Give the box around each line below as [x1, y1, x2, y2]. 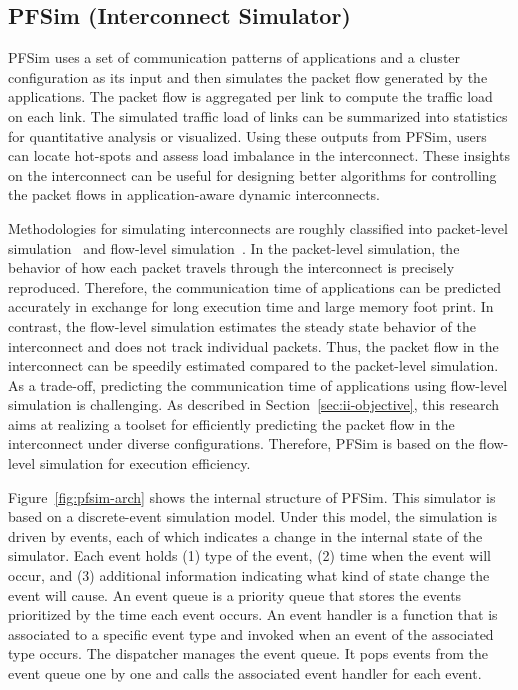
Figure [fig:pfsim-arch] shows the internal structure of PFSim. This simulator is [8, 486, 496, 507]
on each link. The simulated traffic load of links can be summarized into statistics [8, 105, 508, 126]
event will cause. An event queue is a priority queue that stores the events [8, 584, 462, 605]
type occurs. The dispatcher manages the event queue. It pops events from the [8, 643, 488, 664]
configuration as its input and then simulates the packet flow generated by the [8, 66, 488, 87]
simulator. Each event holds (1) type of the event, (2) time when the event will [8, 545, 491, 566]
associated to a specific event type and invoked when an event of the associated [8, 623, 494, 644]
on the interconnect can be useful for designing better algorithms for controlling [8, 164, 497, 185]
